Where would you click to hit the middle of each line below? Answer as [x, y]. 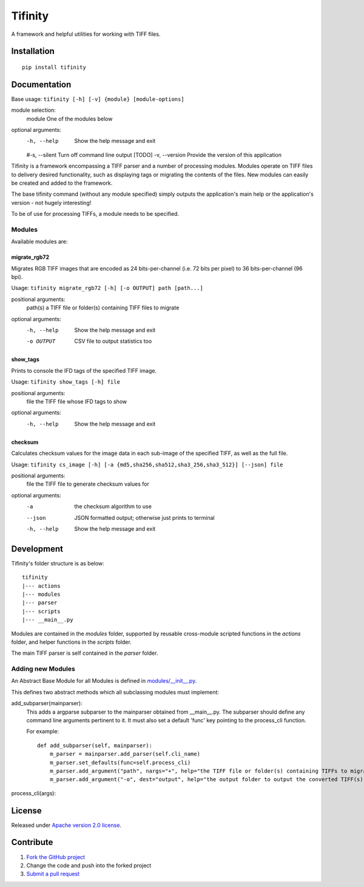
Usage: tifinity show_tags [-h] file [66, 382]
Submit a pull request [53, 874]
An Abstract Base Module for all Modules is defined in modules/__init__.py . [104, 681]
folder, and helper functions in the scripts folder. [71, 642]
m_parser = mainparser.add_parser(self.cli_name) [125, 754]
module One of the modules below [69, 119]
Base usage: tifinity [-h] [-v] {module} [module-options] [98, 99]
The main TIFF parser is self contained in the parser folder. [85, 653]
